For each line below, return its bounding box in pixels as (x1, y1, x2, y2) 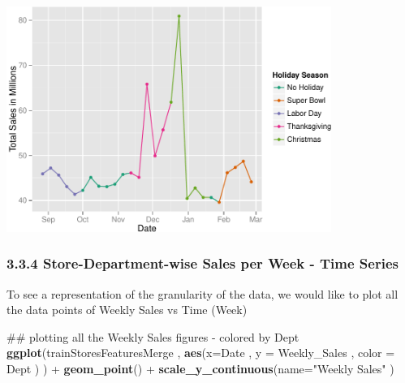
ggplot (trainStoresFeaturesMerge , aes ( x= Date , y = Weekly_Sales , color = (6, 344, 395, 361)
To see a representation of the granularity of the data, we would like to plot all (6, 285, 399, 302)
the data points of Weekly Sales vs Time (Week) (6, 301, 248, 318)
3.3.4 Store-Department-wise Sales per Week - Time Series (6, 253, 399, 273)
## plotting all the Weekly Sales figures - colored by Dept (6, 328, 299, 345)
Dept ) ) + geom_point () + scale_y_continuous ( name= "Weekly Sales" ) (6, 359, 394, 377)
